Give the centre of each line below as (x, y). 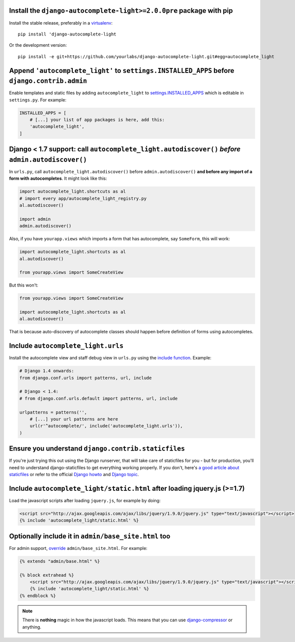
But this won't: (24, 285)
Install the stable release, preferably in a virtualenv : (61, 23)
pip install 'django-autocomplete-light (67, 34)
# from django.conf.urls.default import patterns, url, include (99, 398)
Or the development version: (38, 45)
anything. (32, 627)
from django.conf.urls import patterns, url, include (86, 378)
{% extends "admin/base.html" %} (60, 561)
